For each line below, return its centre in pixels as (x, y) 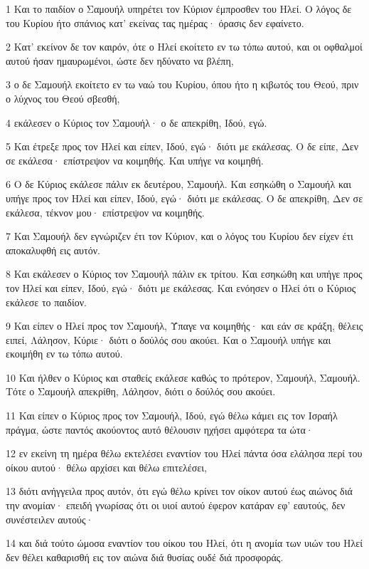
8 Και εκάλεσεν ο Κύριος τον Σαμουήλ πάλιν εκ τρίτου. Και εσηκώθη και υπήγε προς (184, 274)
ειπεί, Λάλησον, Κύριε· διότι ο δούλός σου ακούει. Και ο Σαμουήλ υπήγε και (169, 339)
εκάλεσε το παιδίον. (46, 302)
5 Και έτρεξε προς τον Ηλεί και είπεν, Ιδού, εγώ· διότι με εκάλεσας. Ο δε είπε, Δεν (182, 146)
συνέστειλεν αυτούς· (50, 519)
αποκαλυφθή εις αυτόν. (53, 250)
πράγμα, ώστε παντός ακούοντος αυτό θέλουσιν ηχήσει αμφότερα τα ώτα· (160, 429)
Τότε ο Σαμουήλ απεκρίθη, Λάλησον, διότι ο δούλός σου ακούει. (141, 391)
